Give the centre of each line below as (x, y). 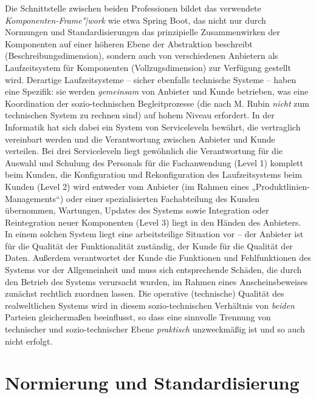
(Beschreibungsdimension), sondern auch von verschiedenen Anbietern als (142, 56)
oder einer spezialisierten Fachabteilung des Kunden (163, 198)
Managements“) (34, 198)
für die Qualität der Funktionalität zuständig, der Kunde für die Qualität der (149, 245)
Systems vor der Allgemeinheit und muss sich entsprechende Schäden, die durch (153, 270)
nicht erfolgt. (29, 341)
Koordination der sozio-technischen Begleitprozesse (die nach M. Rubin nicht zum (157, 103)
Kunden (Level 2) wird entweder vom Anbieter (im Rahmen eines (127, 186)
